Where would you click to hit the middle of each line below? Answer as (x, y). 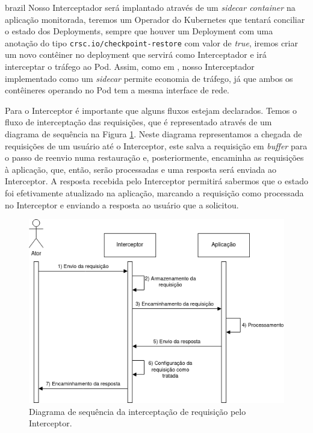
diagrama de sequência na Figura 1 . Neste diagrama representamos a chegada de (153, 134)
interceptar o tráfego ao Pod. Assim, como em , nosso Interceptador (130, 67)
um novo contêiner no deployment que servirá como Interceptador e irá (136, 55)
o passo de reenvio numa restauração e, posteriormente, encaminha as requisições (154, 157)
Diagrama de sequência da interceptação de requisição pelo (138, 411)
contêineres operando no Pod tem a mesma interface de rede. (117, 90)
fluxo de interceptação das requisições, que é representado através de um (138, 122)
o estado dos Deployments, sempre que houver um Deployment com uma (139, 31)
